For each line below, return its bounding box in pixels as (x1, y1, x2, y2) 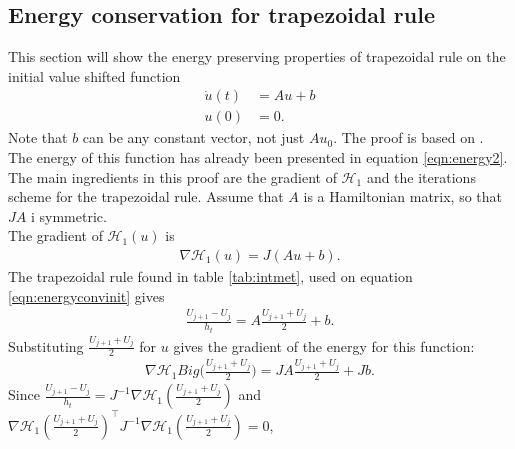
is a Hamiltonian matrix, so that (303, 186, 503, 207)
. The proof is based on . (333, 127, 484, 148)
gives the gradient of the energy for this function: (173, 335, 475, 356)
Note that (8, 127, 68, 148)
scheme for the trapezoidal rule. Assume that (8, 186, 284, 207)
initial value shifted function (8, 65, 181, 86)
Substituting (8, 335, 84, 356)
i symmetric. (30, 205, 107, 226)
